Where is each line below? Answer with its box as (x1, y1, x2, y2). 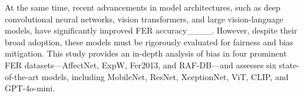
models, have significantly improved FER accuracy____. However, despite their (5, 24, 298, 37)
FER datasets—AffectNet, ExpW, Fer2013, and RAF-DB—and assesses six (5, 58, 276, 71)
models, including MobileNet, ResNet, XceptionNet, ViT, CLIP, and (41, 70, 289, 82)
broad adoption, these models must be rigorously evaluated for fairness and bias (5, 35, 293, 48)
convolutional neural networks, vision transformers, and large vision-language (5, 12, 283, 25)
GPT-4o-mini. (5, 82, 55, 94)
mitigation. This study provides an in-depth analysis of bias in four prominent (5, 47, 287, 59)
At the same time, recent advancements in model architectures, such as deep (5, 1, 280, 13)
